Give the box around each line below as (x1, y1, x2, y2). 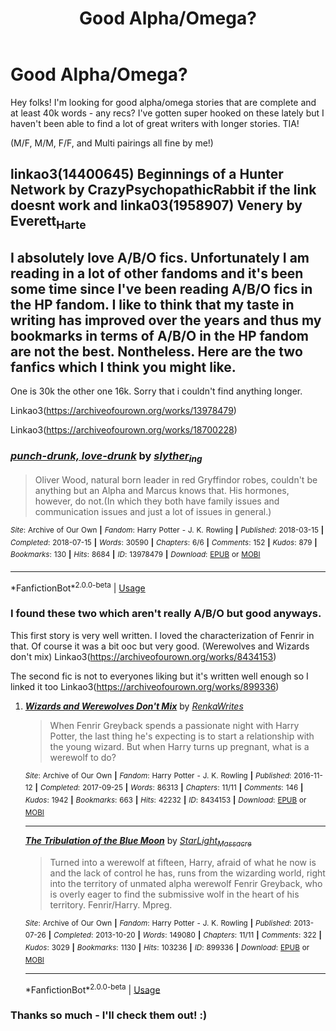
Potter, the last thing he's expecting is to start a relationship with (49, 730, 315, 742)
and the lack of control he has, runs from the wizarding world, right (49, 867, 326, 879)
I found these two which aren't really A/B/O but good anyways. (10, 607, 322, 621)
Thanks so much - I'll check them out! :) (10, 1008, 208, 1022)
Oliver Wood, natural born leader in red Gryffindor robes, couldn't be (34, 473, 318, 486)
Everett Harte (10, 213, 87, 232)
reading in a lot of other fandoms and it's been (10, 265, 304, 282)
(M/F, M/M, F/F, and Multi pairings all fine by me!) (10, 137, 214, 149)
